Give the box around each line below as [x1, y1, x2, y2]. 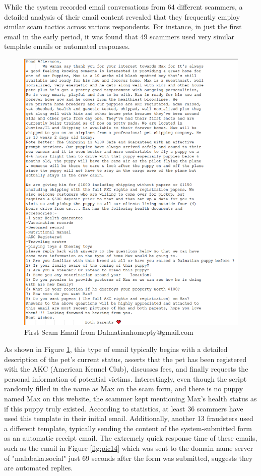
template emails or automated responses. [4, 41, 130, 51]
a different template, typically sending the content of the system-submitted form [4, 423, 252, 433]
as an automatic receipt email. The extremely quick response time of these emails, [4, 433, 257, 443]
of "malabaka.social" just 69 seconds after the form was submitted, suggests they [4, 452, 253, 463]
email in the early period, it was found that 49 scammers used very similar [4, 31, 235, 41]
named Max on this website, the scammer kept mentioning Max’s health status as [4, 393, 257, 403]
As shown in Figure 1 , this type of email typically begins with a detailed [4, 343, 228, 354]
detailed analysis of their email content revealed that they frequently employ [4, 11, 240, 22]
